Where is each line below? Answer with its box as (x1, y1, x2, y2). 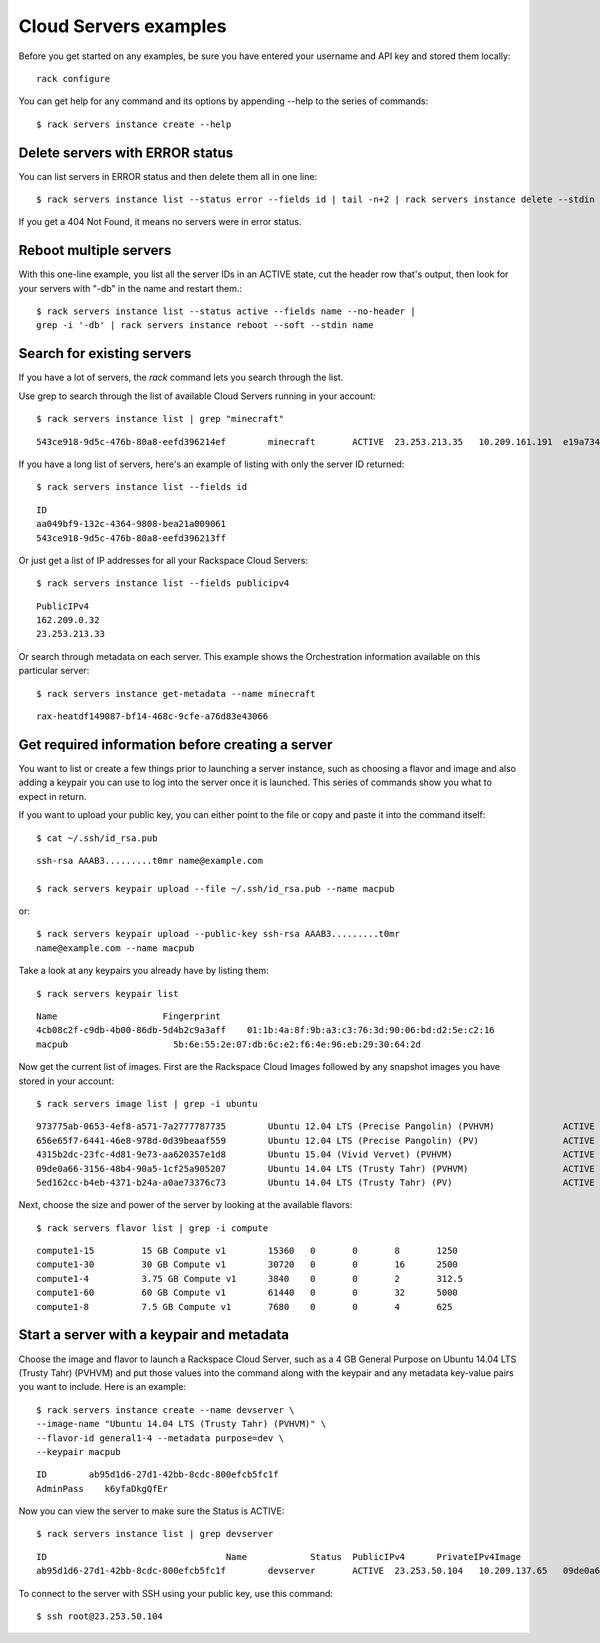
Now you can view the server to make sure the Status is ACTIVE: (18, 1505, 285, 1517)
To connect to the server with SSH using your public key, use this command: (18, 1587, 334, 1599)
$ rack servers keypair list (36, 988, 179, 999)
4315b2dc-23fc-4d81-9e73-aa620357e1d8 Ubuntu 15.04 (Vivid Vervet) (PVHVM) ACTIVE (36, 1149, 595, 1160)
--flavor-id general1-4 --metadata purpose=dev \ (36, 1432, 285, 1444)
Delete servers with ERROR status (18, 144, 234, 161)
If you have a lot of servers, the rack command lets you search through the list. (18, 371, 344, 384)
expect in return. (18, 790, 87, 802)
